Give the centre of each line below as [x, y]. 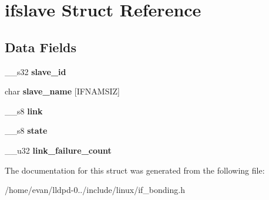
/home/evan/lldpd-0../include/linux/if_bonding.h [95, 190]
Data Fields [41, 47]
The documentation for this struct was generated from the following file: [135, 170]
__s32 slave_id [36, 71]
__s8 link [24, 111]
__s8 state [26, 130]
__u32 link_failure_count [58, 150]
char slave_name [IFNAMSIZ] [62, 91]
